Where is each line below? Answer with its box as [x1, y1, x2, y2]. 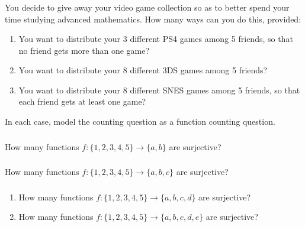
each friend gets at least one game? [18, 95, 146, 108]
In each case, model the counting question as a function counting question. [5, 115, 275, 128]
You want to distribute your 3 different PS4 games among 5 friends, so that [18, 33, 293, 45]
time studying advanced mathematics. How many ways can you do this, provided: [5, 12, 301, 25]
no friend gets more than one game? [18, 44, 150, 56]
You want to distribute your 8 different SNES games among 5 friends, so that [18, 83, 300, 96]
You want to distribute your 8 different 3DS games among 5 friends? [18, 64, 268, 76]
